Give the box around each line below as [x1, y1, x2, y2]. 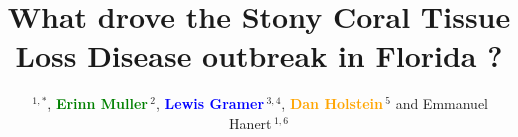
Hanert [229, 112, 272, 133]
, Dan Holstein [281, 93, 383, 114]
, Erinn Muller [47, 93, 148, 114]
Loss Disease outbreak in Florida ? [15, 35, 503, 76]
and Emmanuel [395, 93, 489, 114]
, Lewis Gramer [156, 93, 265, 114]
